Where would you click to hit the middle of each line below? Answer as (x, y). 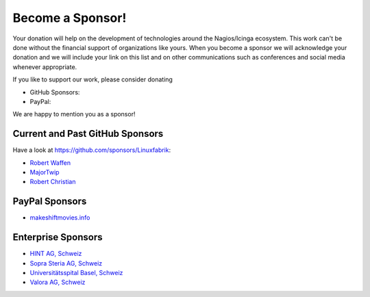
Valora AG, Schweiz (58, 282)
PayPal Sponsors (50, 202)
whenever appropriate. (45, 67)
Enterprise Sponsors (58, 237)
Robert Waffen (50, 163)
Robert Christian (53, 182)
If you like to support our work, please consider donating (92, 79)
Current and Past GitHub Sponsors (88, 134)
